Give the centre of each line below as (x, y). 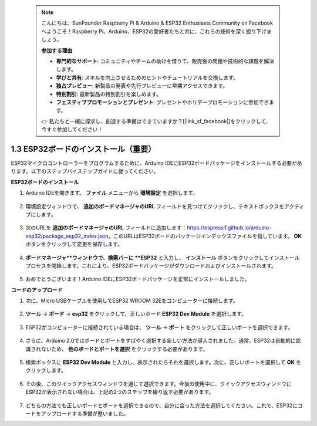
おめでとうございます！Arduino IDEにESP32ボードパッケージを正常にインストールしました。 (138, 279)
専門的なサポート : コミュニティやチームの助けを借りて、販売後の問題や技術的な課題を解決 (165, 61)
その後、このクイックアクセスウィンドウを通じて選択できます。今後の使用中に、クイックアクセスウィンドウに (158, 384)
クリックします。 (46, 370)
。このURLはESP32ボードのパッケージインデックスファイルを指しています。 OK (205, 236)
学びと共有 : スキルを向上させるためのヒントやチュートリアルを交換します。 (147, 77)
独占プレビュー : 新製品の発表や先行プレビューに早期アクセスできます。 (142, 86)
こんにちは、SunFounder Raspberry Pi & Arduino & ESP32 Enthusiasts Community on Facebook (157, 23)
